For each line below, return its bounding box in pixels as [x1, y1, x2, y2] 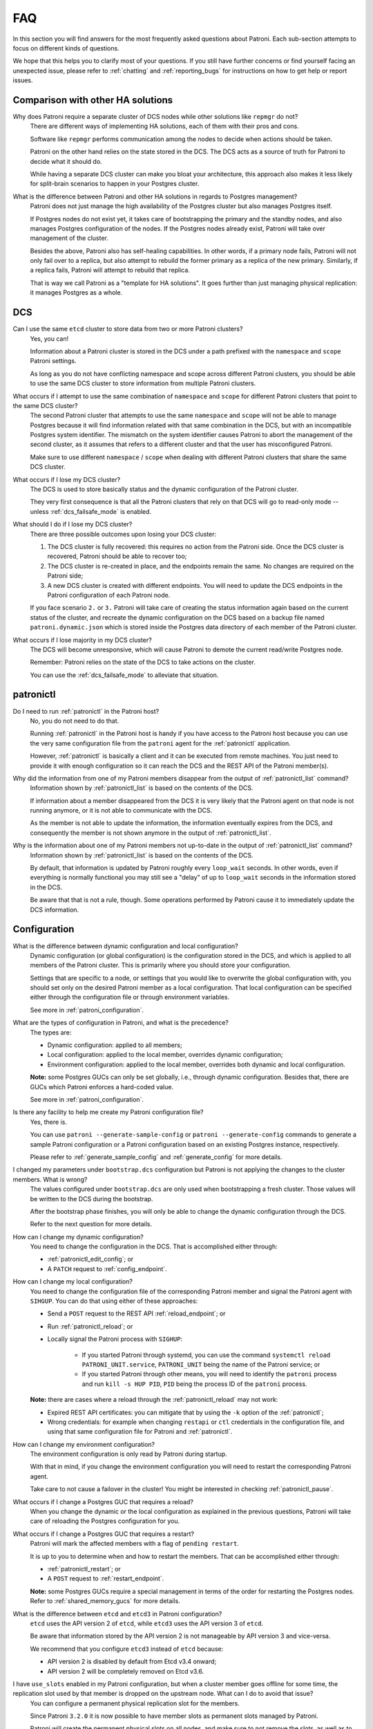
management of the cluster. [30, 234, 108, 242]
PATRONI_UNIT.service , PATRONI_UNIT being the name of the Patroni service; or [82, 1360, 321, 1369]
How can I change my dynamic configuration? [12, 1232, 144, 1241]
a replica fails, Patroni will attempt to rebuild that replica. [30, 266, 190, 275]
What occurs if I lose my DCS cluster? [12, 475, 121, 483]
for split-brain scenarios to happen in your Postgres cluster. [30, 180, 200, 188]
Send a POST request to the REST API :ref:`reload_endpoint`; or [47, 1309, 226, 1317]
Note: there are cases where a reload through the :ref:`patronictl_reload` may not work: [30, 1396, 278, 1404]
